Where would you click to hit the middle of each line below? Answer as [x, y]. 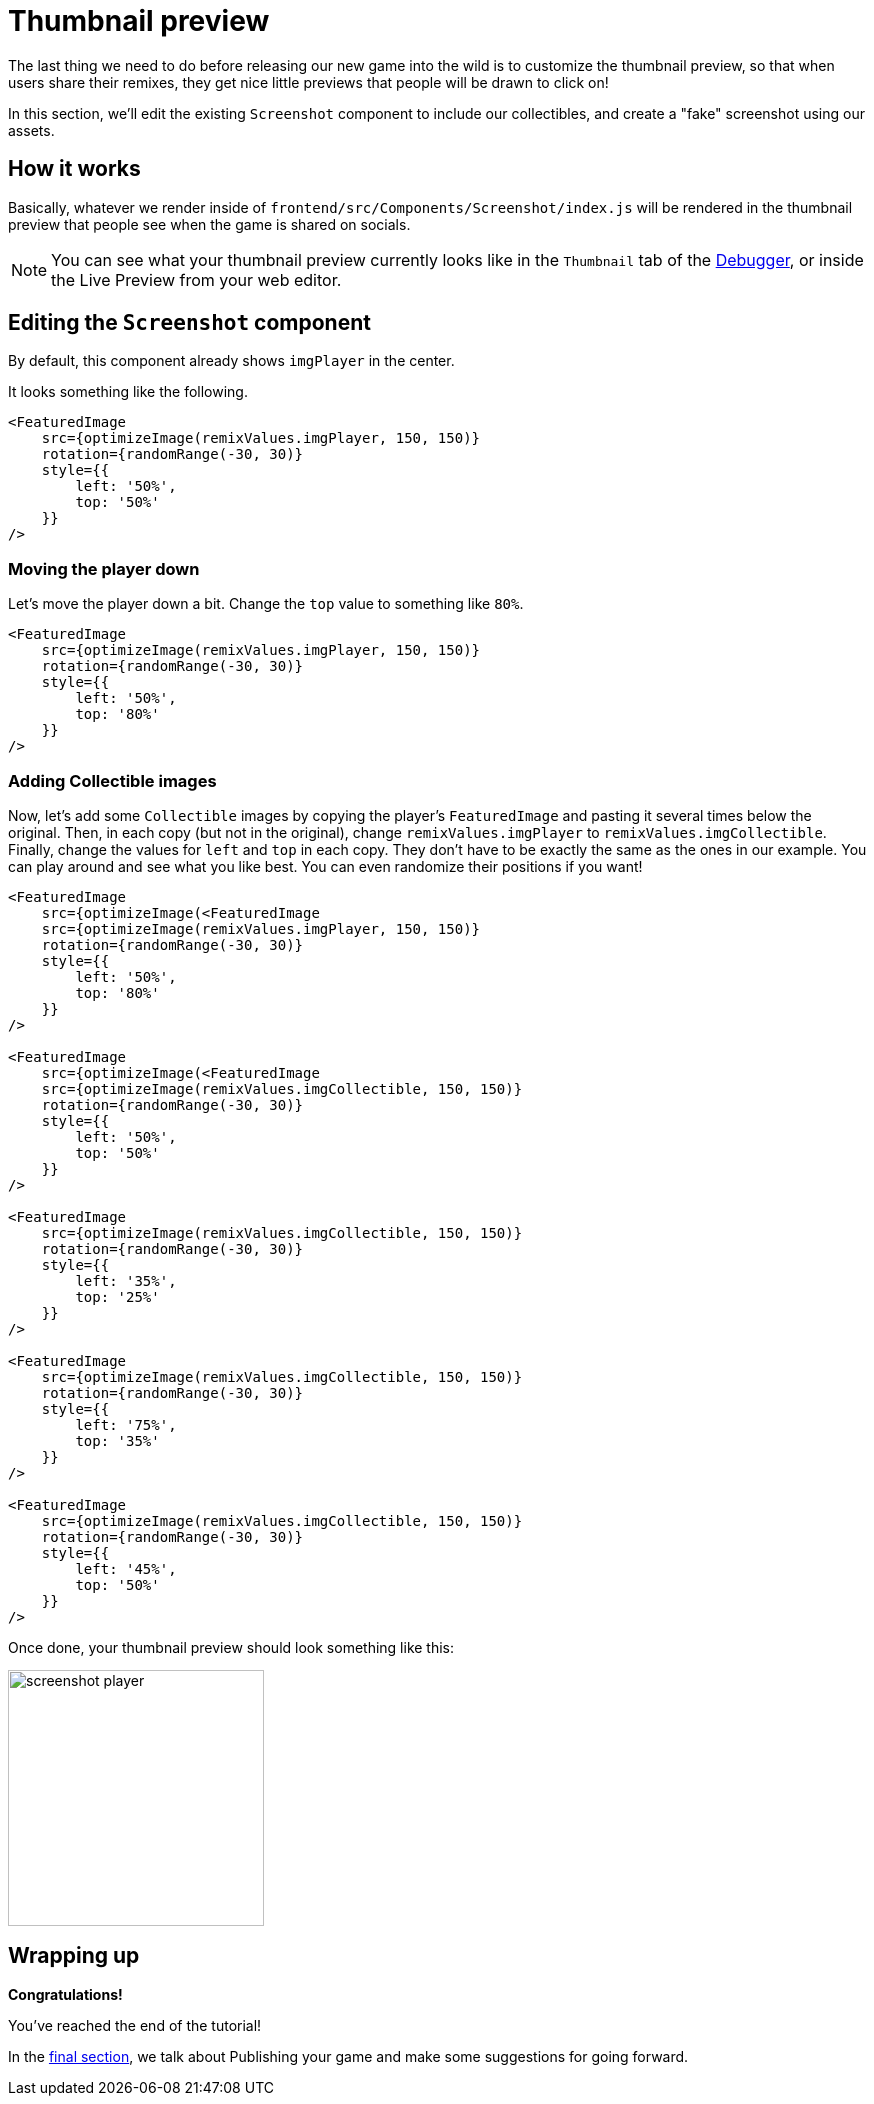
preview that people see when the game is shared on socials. [209, 224]
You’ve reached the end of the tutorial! [135, 2025]
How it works [74, 169]
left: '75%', [126, 1424]
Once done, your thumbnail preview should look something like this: [231, 1647]
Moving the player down [104, 568]
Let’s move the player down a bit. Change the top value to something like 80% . [266, 604]
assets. [31, 130]
